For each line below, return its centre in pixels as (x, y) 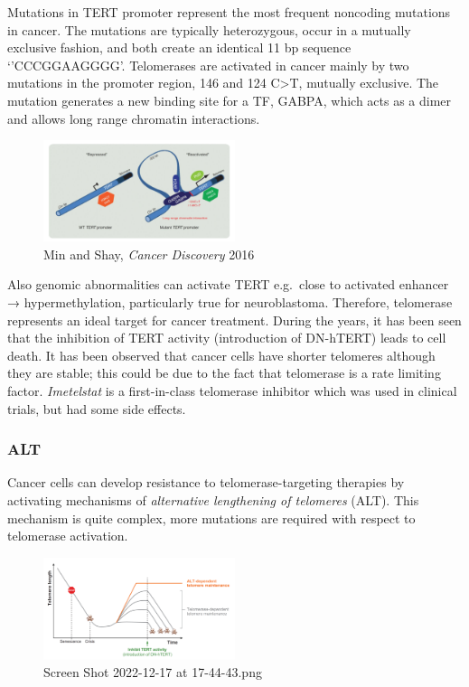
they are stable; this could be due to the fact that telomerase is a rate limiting (224, 373)
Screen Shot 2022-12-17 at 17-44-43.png (153, 672)
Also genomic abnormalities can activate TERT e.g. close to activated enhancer (228, 284)
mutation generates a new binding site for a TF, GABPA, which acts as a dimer (230, 100)
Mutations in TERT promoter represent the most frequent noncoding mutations (229, 12)
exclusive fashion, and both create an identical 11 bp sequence (179, 47)
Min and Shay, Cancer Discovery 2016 (149, 254)
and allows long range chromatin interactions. (134, 118)
